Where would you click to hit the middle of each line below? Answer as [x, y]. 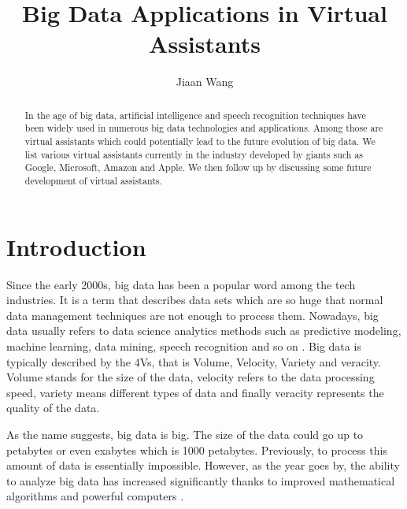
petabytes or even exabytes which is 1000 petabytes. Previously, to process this [197, 450]
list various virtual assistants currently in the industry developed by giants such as [194, 154]
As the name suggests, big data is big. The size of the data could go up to [185, 434]
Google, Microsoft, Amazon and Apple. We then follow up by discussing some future [198, 167]
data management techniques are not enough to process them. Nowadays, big [192, 315]
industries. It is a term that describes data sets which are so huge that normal [195, 300]
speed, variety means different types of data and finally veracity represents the [195, 392]
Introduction [76, 246]
